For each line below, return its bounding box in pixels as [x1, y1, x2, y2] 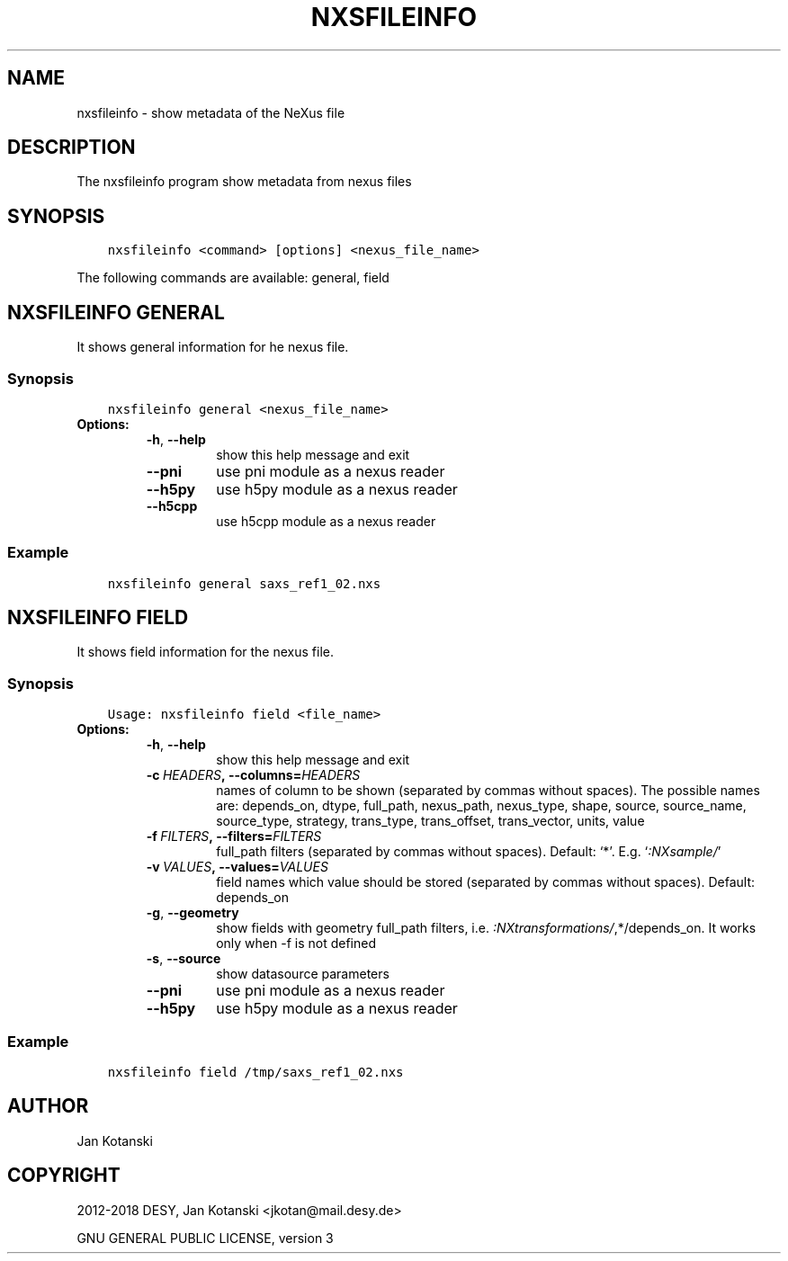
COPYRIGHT [7, 1164, 121, 1187]
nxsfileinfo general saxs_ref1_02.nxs [107, 576, 381, 591]
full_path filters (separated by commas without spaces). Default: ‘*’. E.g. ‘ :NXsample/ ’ [216, 844, 721, 860]
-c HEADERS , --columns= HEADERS [146, 767, 361, 783]
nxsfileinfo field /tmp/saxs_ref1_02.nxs [107, 1064, 404, 1079]
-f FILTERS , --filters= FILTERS [146, 828, 322, 845]
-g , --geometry [146, 905, 239, 921]
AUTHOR [7, 1095, 89, 1118]
